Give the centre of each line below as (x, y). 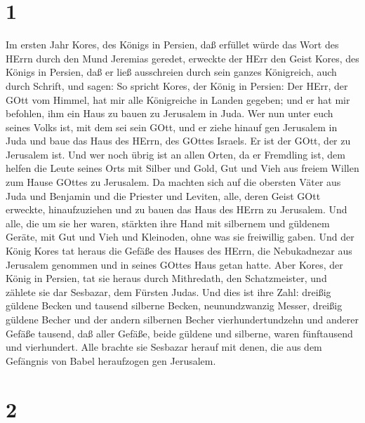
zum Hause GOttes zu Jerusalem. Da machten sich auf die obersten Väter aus (173, 182)
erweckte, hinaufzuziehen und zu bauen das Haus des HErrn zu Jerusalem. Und (177, 209)
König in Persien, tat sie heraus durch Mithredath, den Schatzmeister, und (166, 278)
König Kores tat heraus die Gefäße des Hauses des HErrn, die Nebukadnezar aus (179, 251)
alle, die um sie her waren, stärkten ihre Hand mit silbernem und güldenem (168, 223)
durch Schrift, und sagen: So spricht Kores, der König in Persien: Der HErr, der (177, 85)
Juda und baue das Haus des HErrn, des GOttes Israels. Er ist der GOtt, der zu (178, 141)
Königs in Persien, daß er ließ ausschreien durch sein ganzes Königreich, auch (171, 72)
